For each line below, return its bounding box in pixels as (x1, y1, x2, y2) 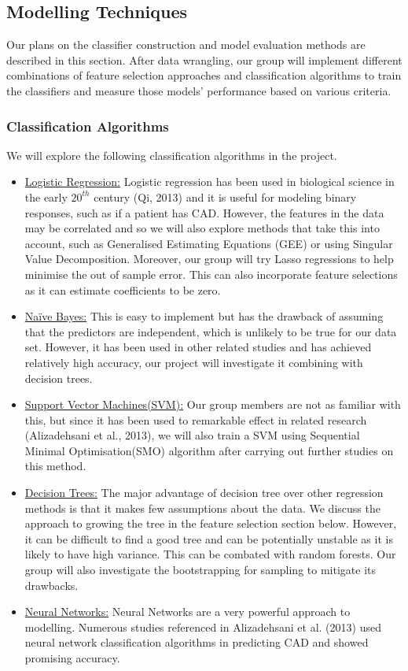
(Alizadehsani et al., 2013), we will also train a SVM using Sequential (24, 427, 360, 443)
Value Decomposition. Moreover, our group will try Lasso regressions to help (24, 250, 394, 267)
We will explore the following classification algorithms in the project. (6, 146, 337, 163)
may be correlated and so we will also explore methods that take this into (24, 220, 380, 236)
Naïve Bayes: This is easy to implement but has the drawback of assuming (24, 308, 384, 324)
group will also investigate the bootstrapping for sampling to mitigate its (24, 562, 376, 578)
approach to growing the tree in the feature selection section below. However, (24, 515, 397, 532)
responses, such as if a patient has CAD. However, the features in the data (24, 204, 384, 221)
